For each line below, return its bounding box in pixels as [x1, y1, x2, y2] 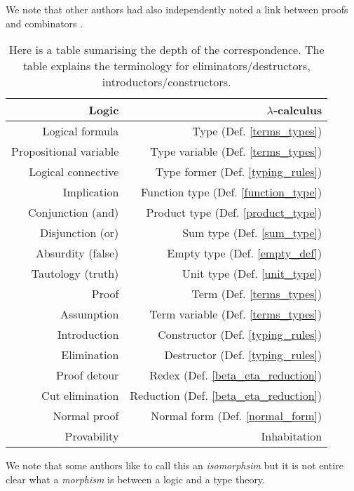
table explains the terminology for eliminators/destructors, [22, 58, 311, 74]
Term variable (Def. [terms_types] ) [149, 306, 322, 323]
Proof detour [56, 367, 119, 384]
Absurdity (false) [35, 245, 119, 262]
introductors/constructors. [102, 74, 231, 90]
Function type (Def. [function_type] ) [140, 184, 322, 201]
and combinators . [6, 15, 83, 30]
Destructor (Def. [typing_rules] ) [164, 347, 322, 363]
